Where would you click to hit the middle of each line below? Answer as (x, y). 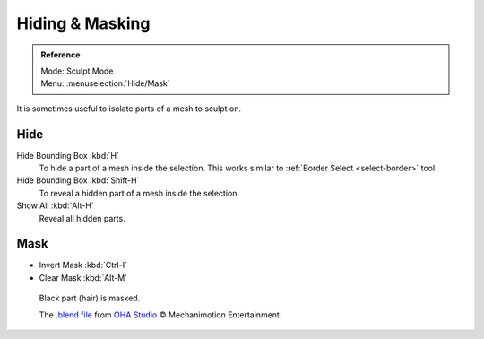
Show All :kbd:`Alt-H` (55, 205)
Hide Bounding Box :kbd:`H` (68, 155)
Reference (60, 55)
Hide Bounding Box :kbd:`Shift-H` (78, 180)
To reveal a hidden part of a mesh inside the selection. (139, 193)
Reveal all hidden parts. (82, 218)
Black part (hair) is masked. (90, 298)
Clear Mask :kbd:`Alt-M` (83, 277)
